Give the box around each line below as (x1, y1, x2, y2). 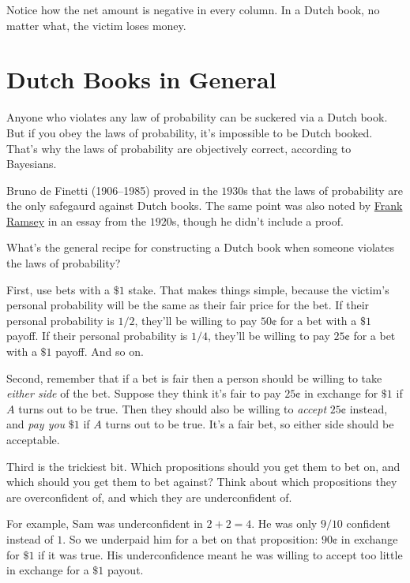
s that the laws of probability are (243, 181, 404, 198)
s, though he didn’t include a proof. (171, 212, 344, 229)
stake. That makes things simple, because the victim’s (128, 281, 389, 297)
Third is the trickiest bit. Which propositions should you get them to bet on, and (6, 458, 401, 474)
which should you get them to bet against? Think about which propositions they (6, 473, 397, 490)
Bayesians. (6, 155, 57, 172)
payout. (107, 562, 144, 578)
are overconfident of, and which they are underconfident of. (6, 488, 292, 505)
